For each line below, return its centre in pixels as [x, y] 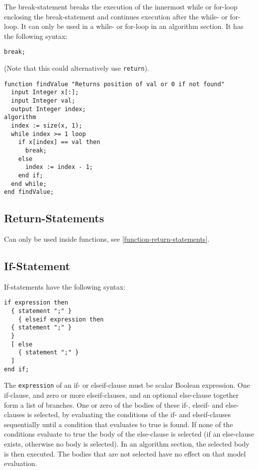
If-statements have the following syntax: [65, 286]
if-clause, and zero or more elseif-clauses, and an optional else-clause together [121, 395]
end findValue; [29, 192]
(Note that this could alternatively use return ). [77, 68]
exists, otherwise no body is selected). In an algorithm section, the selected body [127, 444]
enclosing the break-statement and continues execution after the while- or [116, 16]
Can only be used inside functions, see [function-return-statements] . [107, 239]
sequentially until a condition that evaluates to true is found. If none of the [119, 424]
